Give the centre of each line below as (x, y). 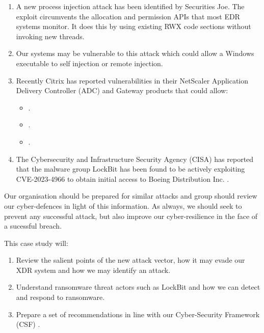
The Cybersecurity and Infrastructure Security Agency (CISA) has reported (135, 159)
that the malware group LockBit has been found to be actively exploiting (130, 169)
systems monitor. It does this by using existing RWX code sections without (134, 26)
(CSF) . (28, 324)
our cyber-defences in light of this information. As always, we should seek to (123, 205)
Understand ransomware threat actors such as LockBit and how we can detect (138, 287)
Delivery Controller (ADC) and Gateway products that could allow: (122, 90)
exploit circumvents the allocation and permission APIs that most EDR (128, 16)
